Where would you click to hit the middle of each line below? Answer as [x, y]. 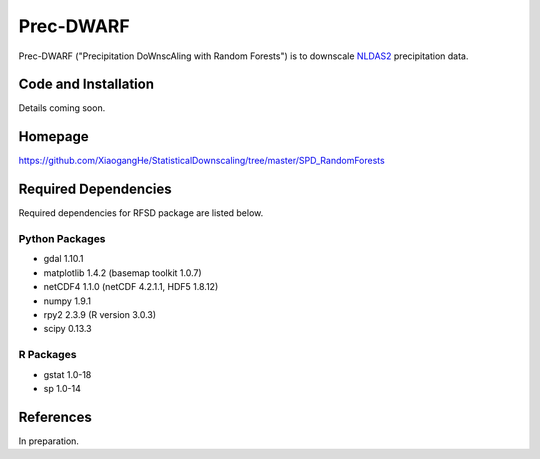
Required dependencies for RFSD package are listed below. [141, 213]
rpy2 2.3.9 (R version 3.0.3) [100, 314]
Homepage [53, 136]
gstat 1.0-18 [67, 374]
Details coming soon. [62, 108]
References [55, 416]
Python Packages [62, 239]
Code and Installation [86, 84]
